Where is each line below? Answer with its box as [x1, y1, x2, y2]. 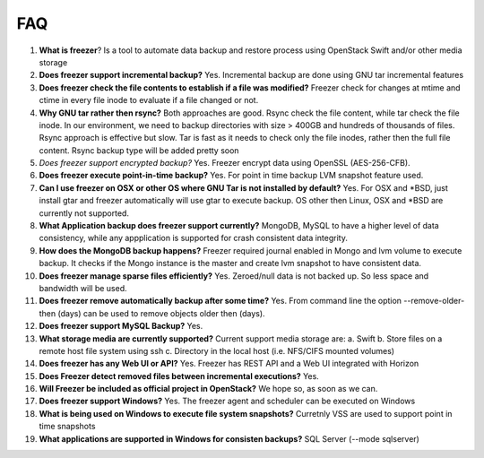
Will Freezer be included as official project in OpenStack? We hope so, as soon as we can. [39, 384, 378, 394]
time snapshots [39, 421, 96, 432]
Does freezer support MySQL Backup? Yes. [39, 321, 203, 332]
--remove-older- [403, 296, 465, 307]
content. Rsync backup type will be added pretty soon [39, 144, 239, 156]
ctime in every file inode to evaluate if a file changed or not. [39, 95, 259, 106]
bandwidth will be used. [39, 282, 127, 293]
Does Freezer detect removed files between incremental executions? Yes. [39, 370, 320, 381]
